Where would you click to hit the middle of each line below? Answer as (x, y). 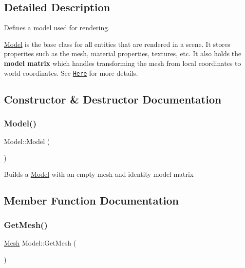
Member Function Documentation (92, 200)
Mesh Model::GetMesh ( (40, 243)
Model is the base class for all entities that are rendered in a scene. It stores (117, 44)
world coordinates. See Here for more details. (71, 72)
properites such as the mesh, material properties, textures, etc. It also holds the (123, 53)
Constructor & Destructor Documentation (113, 99)
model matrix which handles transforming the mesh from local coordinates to (122, 63)
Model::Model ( (27, 141)
